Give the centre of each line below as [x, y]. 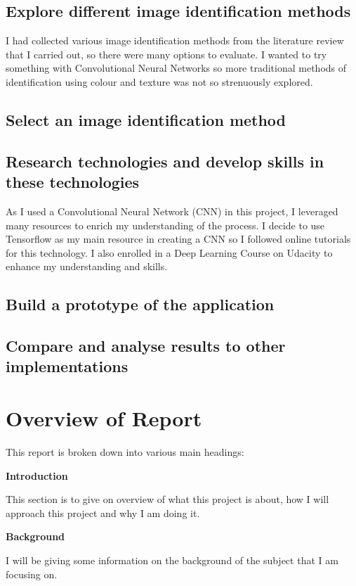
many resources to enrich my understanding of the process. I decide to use [165, 225]
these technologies [73, 182]
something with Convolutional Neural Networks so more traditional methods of [176, 68]
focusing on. [32, 574]
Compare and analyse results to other [146, 346]
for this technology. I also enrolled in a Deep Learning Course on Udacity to [169, 252]
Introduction [37, 475]
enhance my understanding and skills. [87, 266]
